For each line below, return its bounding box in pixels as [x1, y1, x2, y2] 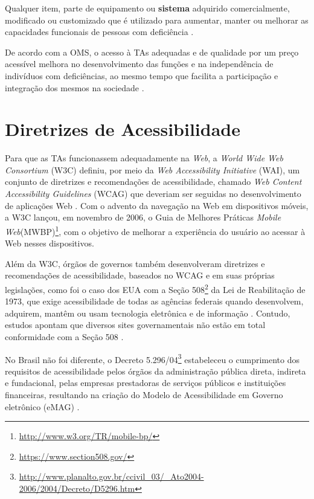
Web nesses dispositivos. [5, 237, 94, 249]
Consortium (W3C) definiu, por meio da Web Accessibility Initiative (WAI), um [5, 163, 300, 176]
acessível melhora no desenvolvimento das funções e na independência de [5, 57, 274, 70]
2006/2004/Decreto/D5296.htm [19, 481, 135, 494]
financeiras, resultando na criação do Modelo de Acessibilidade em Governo [5, 388, 283, 401]
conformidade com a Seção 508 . [5, 330, 124, 343]
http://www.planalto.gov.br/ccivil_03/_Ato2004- [19, 470, 204, 483]
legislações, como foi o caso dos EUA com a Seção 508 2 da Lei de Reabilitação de [5, 281, 306, 295]
